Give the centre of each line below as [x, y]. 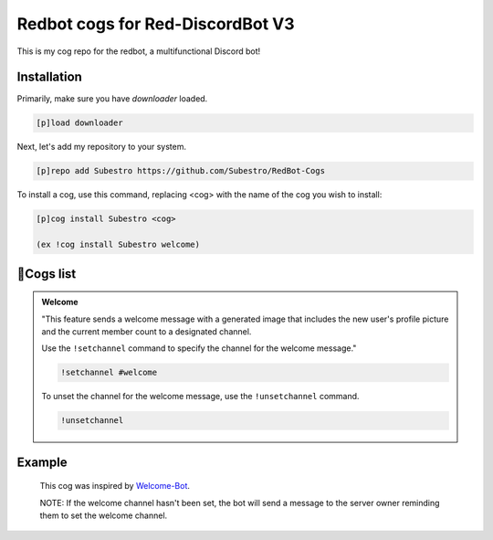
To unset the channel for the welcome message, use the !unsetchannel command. [200, 397]
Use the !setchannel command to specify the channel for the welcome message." [199, 348]
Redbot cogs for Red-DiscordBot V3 [156, 24]
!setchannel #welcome [109, 373]
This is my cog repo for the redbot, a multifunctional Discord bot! [139, 51]
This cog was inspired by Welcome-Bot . [115, 486]
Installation [49, 77]
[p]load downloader [79, 123]
